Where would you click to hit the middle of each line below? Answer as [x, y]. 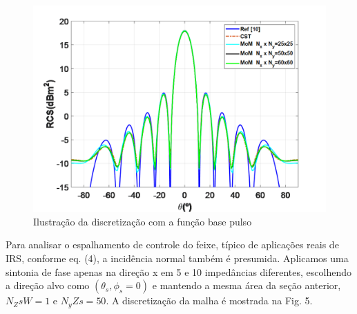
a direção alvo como [48, 285]
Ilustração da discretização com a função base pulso [143, 221]
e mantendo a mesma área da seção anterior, [247, 285]
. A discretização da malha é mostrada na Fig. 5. [209, 301]
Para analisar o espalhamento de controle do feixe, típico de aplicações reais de [172, 244]
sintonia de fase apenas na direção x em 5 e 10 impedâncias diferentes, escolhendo [178, 271]
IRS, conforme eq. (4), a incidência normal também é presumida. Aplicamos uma [177, 258]
